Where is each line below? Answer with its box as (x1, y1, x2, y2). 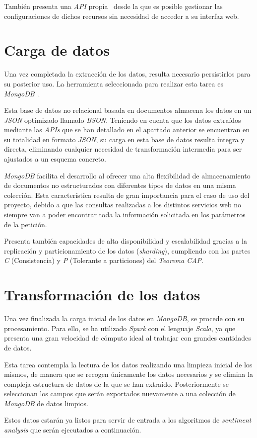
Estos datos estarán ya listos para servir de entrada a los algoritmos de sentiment (4, 415, 252, 425)
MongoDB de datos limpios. (4, 398, 88, 408)
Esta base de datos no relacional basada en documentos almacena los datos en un (4, 105, 252, 115)
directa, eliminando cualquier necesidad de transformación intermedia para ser (4, 144, 242, 154)
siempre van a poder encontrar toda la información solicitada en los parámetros (4, 209, 246, 220)
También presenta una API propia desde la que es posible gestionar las (4, 1, 223, 11)
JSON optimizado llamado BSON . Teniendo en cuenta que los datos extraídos (4, 114, 241, 125)
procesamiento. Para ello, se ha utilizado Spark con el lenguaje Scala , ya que (4, 323, 236, 333)
